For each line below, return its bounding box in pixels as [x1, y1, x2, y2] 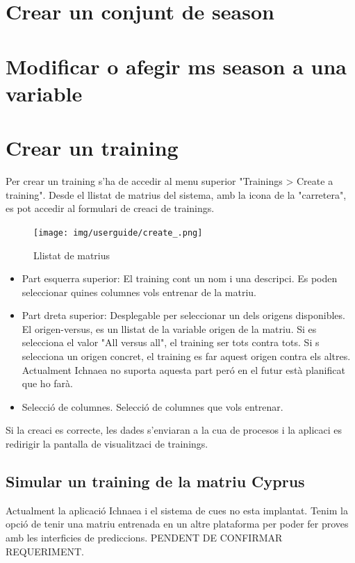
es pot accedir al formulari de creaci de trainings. [6, 201, 215, 215]
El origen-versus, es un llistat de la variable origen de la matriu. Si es [22, 321, 317, 336]
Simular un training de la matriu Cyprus [6, 471, 305, 492]
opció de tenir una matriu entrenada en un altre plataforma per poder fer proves [6, 516, 349, 531]
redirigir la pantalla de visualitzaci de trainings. [6, 436, 208, 451]
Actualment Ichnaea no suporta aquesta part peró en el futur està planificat [22, 362, 345, 377]
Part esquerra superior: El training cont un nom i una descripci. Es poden [22, 271, 338, 286]
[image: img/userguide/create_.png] [33, 227, 203, 238]
